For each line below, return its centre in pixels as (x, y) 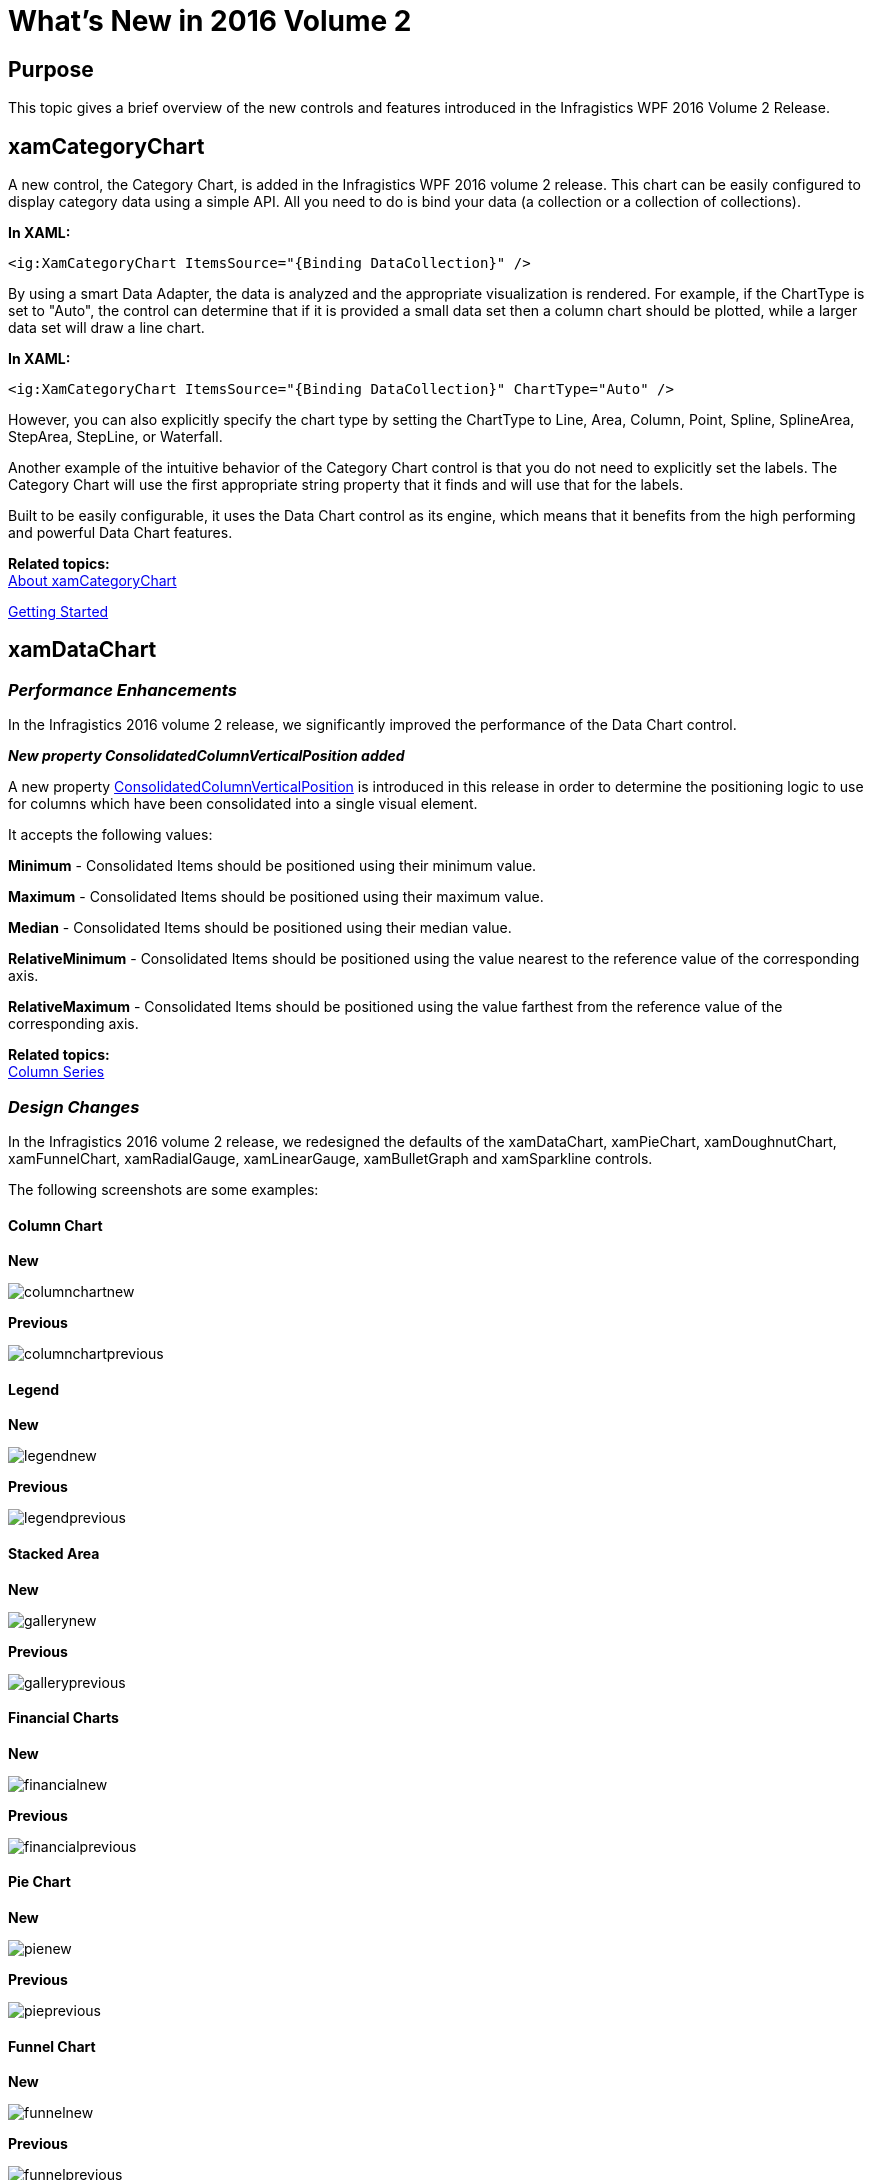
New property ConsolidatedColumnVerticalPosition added (206, 756)
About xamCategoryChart (92, 581)
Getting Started (58, 612)
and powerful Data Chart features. (120, 533)
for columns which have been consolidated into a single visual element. (243, 804)
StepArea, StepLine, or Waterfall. (115, 437)
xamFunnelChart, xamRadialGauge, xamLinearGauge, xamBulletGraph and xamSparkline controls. (330, 1158)
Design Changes (74, 1106)
